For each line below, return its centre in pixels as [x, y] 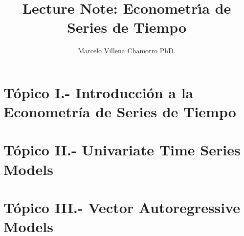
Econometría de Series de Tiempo [120, 112]
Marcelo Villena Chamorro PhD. [127, 51]
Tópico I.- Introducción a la [99, 92]
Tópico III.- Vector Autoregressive [122, 207]
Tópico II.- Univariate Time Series [122, 150]
